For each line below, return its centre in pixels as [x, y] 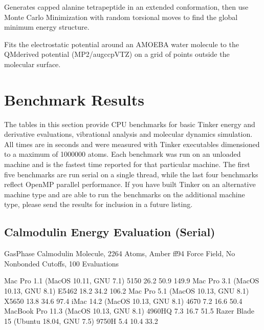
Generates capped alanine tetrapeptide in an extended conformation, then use [126, 7]
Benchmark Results [74, 99]
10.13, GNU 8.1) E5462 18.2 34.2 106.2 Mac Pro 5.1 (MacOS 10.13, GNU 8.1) [127, 291]
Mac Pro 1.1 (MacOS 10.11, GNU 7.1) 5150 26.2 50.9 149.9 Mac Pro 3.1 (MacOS [132, 281]
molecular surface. [32, 64]
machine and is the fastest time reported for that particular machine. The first [127, 164]
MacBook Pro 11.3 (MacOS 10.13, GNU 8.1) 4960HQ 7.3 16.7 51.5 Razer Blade [129, 311]
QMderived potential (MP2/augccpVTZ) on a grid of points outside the [117, 54]
